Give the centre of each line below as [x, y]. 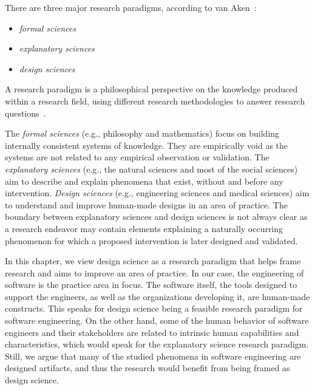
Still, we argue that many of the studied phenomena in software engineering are [153, 356]
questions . [25, 113]
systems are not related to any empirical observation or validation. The [137, 157]
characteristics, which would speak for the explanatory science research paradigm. [157, 344]
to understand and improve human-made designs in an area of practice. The [146, 204]
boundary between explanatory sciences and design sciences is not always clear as [156, 217]
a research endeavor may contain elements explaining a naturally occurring [144, 228]
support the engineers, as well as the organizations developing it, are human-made [157, 296]
